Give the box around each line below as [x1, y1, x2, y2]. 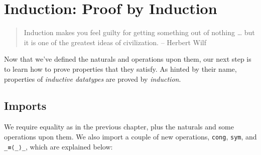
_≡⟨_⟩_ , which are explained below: [4, 141, 113, 151]
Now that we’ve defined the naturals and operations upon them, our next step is [4, 54, 251, 64]
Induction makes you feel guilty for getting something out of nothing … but [24, 27, 255, 38]
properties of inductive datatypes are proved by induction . [4, 73, 181, 84]
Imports [4, 98, 47, 113]
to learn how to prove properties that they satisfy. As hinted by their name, [4, 63, 237, 74]
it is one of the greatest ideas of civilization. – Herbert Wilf [24, 37, 206, 47]
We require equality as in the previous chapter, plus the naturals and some [4, 121, 234, 132]
